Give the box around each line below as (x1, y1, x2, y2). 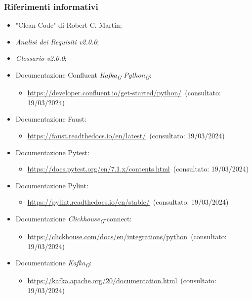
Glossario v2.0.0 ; (15, 53, 67, 63)
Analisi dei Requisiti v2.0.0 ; (15, 36, 99, 46)
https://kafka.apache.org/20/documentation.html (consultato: (27, 275, 216, 286)
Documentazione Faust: (15, 114, 86, 124)
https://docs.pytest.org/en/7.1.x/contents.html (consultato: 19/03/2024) (27, 164, 249, 174)
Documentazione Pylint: (15, 180, 88, 190)
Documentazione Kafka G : (15, 257, 92, 269)
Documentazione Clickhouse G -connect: (15, 213, 132, 225)
